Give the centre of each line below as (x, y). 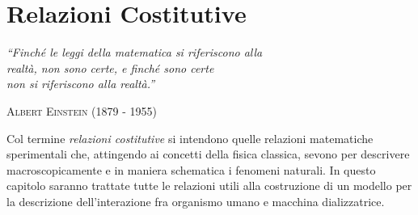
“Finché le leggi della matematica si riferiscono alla (135, 52)
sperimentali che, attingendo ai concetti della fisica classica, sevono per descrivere (208, 154)
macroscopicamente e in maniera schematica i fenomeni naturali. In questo (191, 169)
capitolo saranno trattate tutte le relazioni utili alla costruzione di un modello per (209, 185)
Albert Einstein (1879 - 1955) (82, 110)
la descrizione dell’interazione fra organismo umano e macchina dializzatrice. (196, 201)
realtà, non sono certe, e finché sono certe (110, 67)
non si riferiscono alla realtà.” (81, 84)
